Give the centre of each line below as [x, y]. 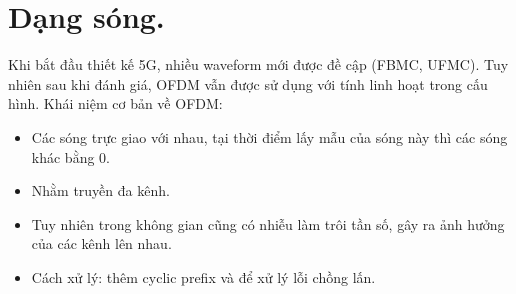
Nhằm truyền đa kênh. [100, 190]
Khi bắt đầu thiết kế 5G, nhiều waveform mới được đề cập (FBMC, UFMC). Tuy [258, 64]
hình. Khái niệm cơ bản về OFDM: [115, 103]
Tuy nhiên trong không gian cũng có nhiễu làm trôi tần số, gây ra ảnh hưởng [268, 223]
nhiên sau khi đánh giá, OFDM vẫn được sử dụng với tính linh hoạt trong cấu [248, 83]
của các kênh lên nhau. [101, 243]
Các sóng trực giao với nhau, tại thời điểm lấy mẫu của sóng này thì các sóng [269, 136]
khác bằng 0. [70, 156]
